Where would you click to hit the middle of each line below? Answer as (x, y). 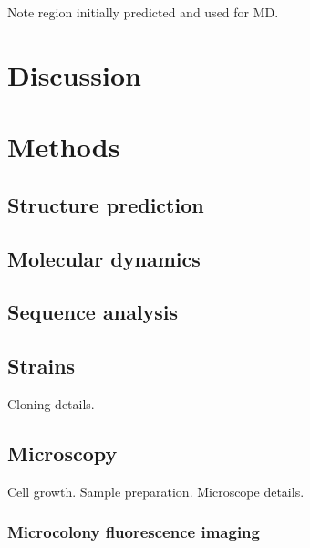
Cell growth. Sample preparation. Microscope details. (156, 491)
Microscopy (62, 453)
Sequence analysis (93, 312)
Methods (64, 147)
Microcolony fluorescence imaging (134, 532)
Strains (41, 366)
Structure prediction (106, 204)
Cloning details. (51, 403)
